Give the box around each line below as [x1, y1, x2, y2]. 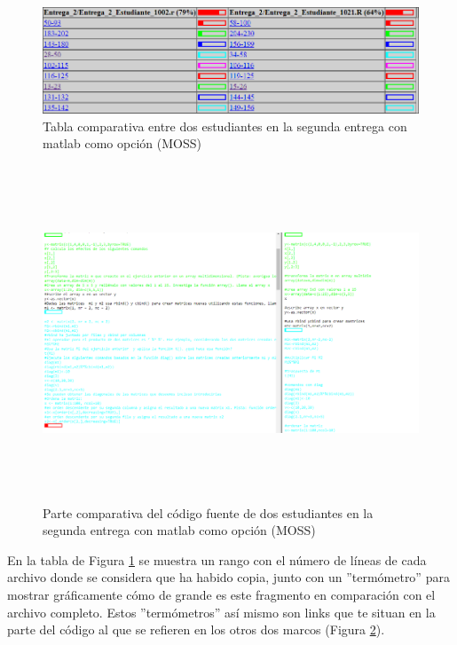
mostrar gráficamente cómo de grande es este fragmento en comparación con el [7, 585, 436, 603]
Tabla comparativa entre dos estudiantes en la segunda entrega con [43, 116, 407, 135]
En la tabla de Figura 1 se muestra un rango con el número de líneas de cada [7, 550, 427, 569]
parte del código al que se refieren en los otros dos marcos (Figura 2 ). [7, 620, 385, 639]
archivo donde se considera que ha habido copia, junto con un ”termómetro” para [7, 568, 450, 586]
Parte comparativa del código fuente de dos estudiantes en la [43, 503, 374, 522]
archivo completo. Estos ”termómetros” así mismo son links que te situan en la [7, 602, 436, 621]
